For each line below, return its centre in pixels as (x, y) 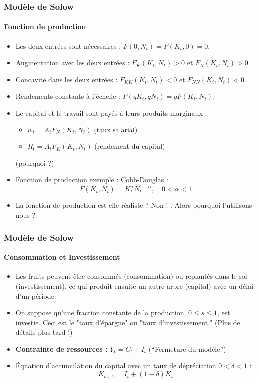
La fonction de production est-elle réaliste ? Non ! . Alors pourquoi (118, 205)
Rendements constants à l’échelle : (68, 96)
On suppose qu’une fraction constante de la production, (101, 313)
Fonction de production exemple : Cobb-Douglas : (92, 180)
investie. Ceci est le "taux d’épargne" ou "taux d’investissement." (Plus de (128, 322)
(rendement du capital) (130, 146)
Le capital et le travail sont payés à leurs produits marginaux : (111, 113)
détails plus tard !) (44, 332)
